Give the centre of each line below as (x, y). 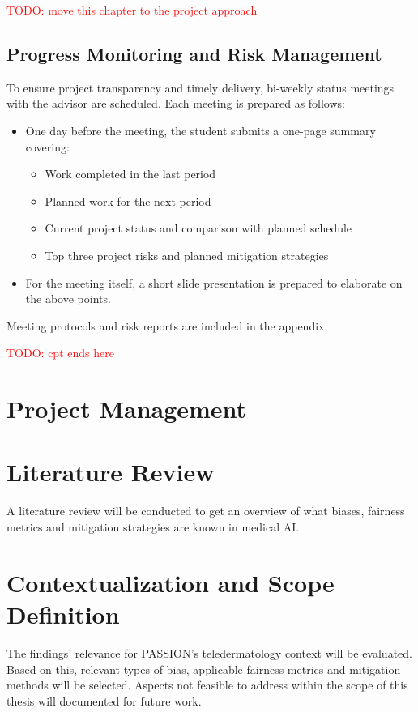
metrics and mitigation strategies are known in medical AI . (153, 527)
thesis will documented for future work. (104, 700)
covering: (47, 146)
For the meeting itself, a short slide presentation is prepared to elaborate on (214, 282)
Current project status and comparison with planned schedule (198, 228)
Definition (63, 614)
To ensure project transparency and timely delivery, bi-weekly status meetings (200, 87)
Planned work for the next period (128, 200)
